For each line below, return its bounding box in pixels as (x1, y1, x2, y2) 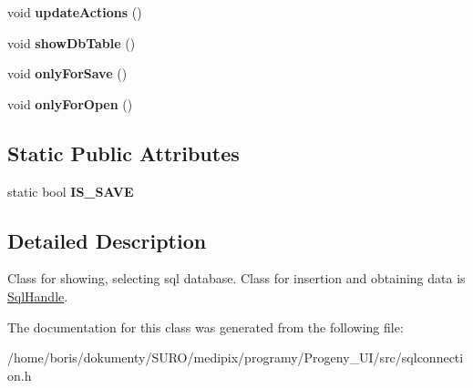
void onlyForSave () (7, 64, 128, 83)
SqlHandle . (7, 286, 68, 305)
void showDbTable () (7, 33, 136, 52)
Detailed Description (7, 226, 207, 254)
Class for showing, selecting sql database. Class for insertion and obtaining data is (7, 269, 466, 288)
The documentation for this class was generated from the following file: (7, 317, 404, 336)
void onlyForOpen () (7, 94, 133, 113)
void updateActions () (7, 3, 142, 21)
